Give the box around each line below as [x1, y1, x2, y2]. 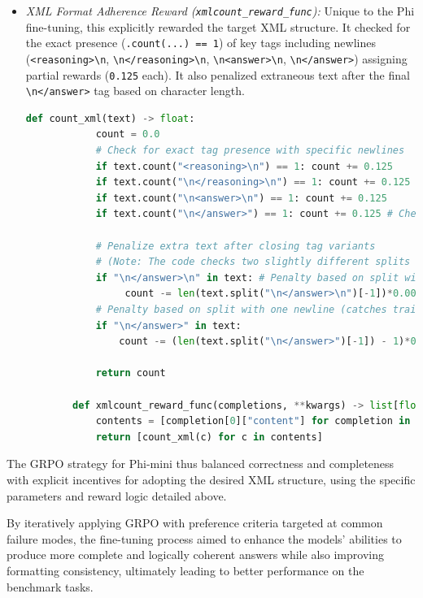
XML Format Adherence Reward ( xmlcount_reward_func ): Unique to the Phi [25, 2, 415, 19]
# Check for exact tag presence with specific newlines [95, 145, 405, 157]
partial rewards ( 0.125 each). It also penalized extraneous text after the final [25, 66, 410, 83]
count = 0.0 [95, 128, 160, 141]
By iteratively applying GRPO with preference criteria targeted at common [7, 514, 383, 531]
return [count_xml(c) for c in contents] [95, 431, 323, 443]
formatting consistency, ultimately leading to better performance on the [7, 561, 364, 578]
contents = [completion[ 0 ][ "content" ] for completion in [95, 415, 411, 427]
